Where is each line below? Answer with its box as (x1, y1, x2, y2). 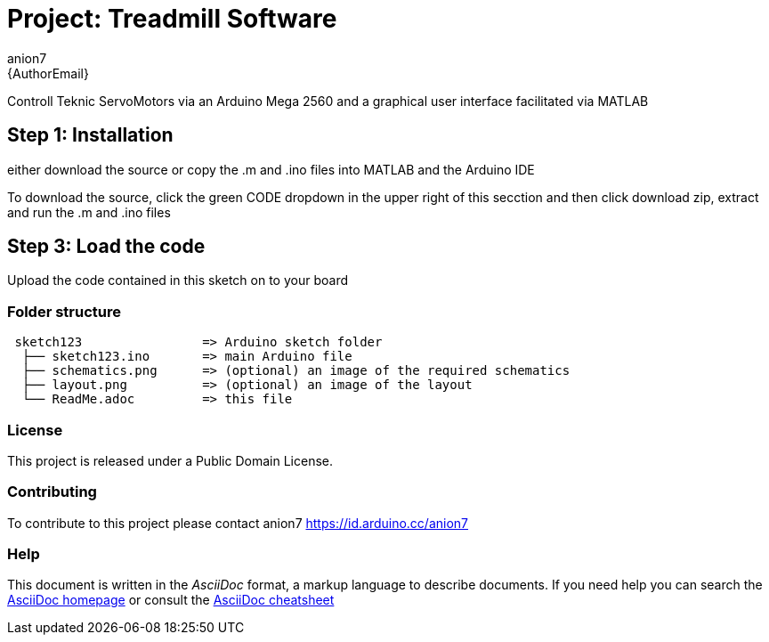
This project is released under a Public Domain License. (7, 452, 333, 468)
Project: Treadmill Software (7, 4, 337, 34)
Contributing (7, 483, 97, 501)
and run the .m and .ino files (7, 204, 171, 220)
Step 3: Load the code (7, 235, 206, 258)
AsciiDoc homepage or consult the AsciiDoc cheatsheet (7, 592, 335, 608)
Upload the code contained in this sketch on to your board (7, 272, 348, 288)
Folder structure (7, 302, 121, 321)
